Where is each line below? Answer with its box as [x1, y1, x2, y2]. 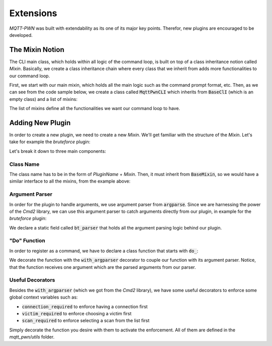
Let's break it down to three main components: [9, 148, 106, 154]
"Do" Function [9, 237, 45, 244]
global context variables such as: [9, 294, 78, 300]
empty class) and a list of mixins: [9, 96, 78, 102]
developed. [9, 32, 33, 38]
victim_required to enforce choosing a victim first [22, 310, 132, 316]
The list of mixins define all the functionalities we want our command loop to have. [9, 105, 180, 111]
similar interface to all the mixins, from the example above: [9, 178, 131, 184]
